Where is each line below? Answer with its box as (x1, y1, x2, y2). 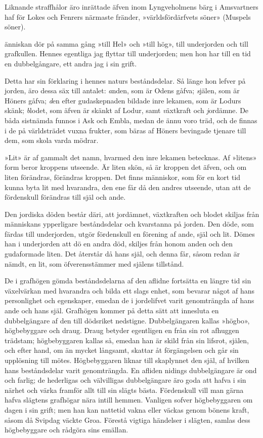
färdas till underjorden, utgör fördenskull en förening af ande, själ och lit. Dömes (5, 228, 255, 239)
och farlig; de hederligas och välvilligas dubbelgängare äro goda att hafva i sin (5, 375, 246, 385)
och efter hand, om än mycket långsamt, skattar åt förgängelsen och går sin (5, 345, 239, 355)
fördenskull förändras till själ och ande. (5, 192, 126, 202)
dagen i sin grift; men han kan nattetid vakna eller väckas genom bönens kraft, (5, 404, 249, 415)
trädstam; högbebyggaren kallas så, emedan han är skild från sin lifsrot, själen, (5, 335, 249, 345)
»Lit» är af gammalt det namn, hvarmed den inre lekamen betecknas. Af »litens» (5, 152, 257, 162)
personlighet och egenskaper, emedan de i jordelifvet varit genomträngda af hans (5, 295, 254, 306)
